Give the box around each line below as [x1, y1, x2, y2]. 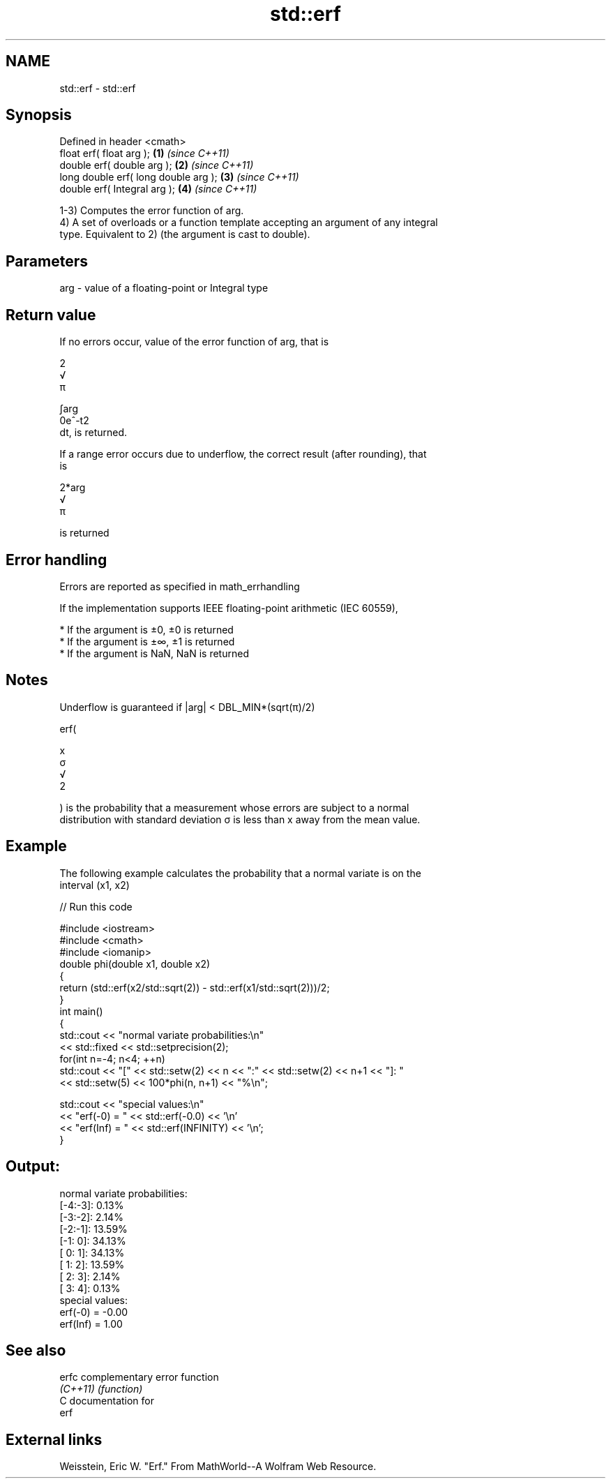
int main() [59, 1005, 103, 1017]
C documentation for [59, 1395, 155, 1407]
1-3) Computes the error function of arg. [59, 204, 244, 217]
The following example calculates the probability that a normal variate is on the [59, 867, 421, 879]
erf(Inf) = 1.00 [59, 1317, 123, 1330]
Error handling [6, 550, 107, 569]
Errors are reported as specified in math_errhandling [59, 580, 300, 592]
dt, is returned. [59, 426, 128, 439]
